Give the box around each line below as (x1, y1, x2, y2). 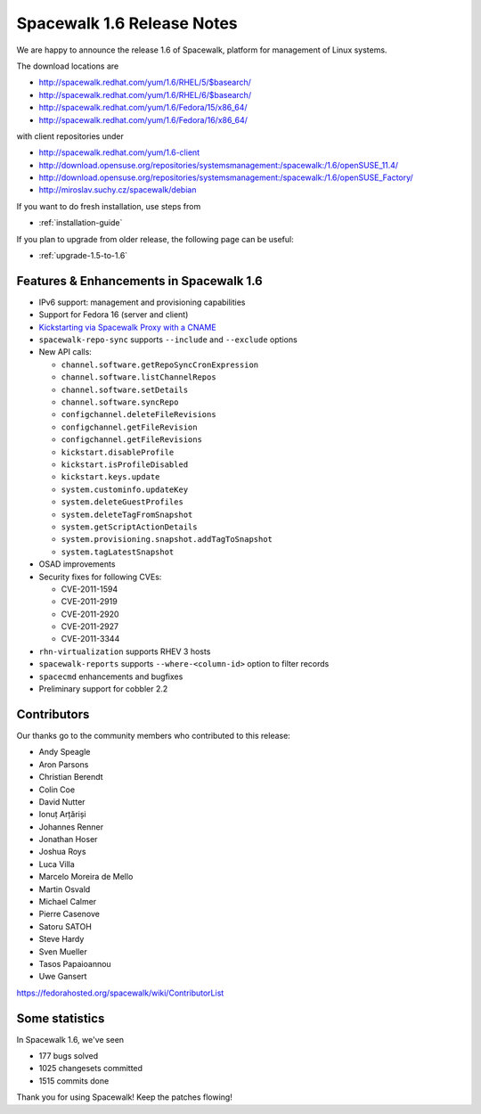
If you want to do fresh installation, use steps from (16, 201, 201, 211)
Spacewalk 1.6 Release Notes (16, 13, 238, 33)
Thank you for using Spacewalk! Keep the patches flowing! (16, 1092, 233, 1102)
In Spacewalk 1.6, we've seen (16, 1034, 125, 1044)
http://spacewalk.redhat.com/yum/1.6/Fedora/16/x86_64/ (38, 114, 249, 125)
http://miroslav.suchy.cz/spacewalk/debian (38, 184, 197, 195)
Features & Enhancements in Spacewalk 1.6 (16, 273, 263, 289)
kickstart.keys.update (61, 472, 160, 482)
